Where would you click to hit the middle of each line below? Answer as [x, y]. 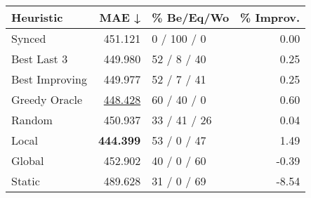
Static [26, 181]
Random [32, 120]
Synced [29, 38]
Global [28, 160]
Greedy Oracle [47, 99]
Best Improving [49, 79]
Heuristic [37, 17]
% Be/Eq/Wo [191, 17]
